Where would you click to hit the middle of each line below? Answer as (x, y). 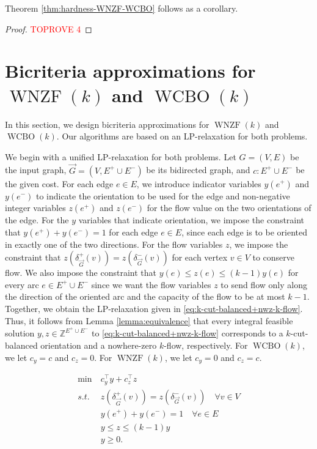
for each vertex (200, 257)
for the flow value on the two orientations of (229, 208)
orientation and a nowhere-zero (99, 345)
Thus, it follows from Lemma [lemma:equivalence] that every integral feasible (149, 320)
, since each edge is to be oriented (244, 232)
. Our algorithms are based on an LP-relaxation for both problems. (182, 136)
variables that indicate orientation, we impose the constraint (191, 220)
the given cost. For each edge (59, 183)
